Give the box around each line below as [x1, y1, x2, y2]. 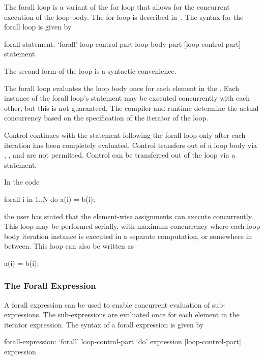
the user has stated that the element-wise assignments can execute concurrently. [4, 211, 253, 221]
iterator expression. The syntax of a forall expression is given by [4, 319, 204, 329]
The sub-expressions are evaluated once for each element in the [43, 309, 240, 320]
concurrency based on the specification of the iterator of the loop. [4, 112, 209, 123]
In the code [4, 176, 40, 187]
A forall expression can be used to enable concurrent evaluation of [4, 299, 210, 310]
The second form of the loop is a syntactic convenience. [4, 65, 177, 76]
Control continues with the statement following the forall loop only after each [4, 129, 246, 140]
